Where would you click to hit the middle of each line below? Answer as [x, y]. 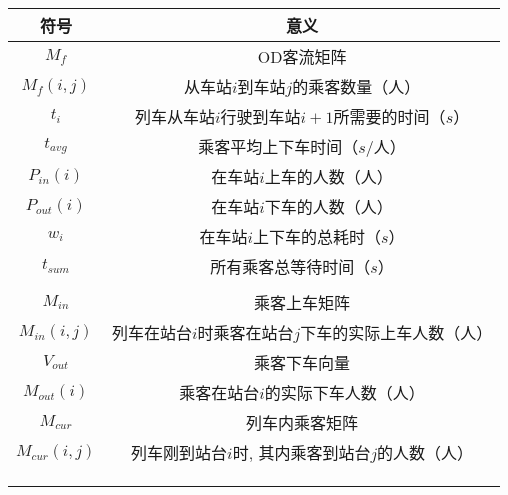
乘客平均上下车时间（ [278, 146]
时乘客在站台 [245, 332]
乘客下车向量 [302, 362]
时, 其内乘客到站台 [301, 452]
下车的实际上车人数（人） [396, 332]
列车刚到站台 [179, 452]
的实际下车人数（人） [344, 392]
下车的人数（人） [328, 206]
